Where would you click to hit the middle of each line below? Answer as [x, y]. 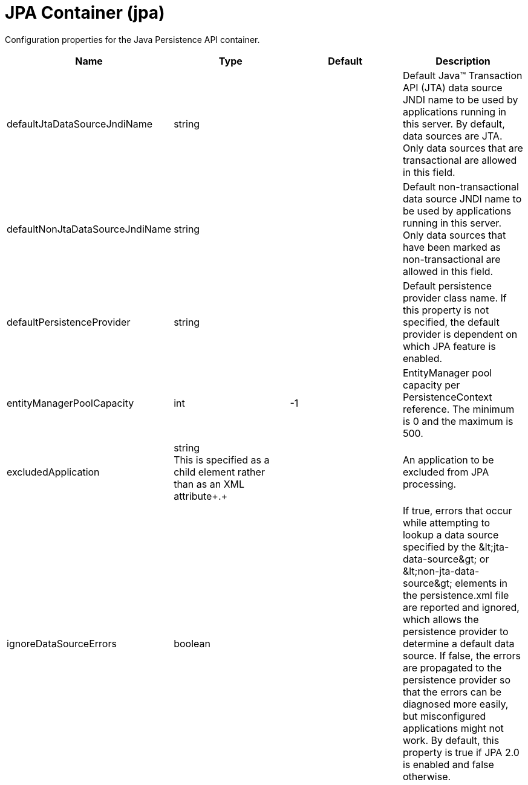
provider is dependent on [460, 334]
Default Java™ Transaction [462, 75]
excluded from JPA [446, 472]
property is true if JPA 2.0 [461, 752]
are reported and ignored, [461, 607]
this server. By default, [454, 124]
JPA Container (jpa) [85, 13]
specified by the [439, 547]
